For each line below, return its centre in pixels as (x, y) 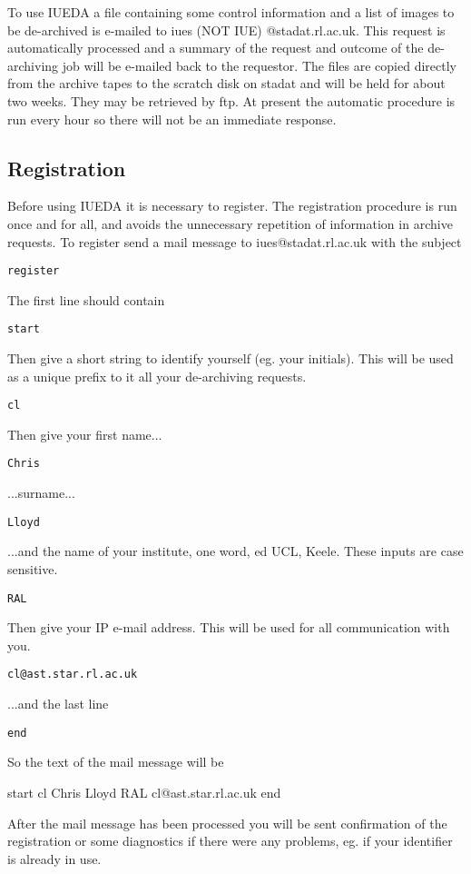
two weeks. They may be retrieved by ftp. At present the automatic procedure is (231, 100)
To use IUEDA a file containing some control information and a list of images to (231, 12)
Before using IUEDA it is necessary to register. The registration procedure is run (232, 206)
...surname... (41, 493)
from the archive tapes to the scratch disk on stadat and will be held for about (226, 83)
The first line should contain (86, 299)
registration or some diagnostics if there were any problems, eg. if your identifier (230, 841)
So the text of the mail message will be (116, 762)
